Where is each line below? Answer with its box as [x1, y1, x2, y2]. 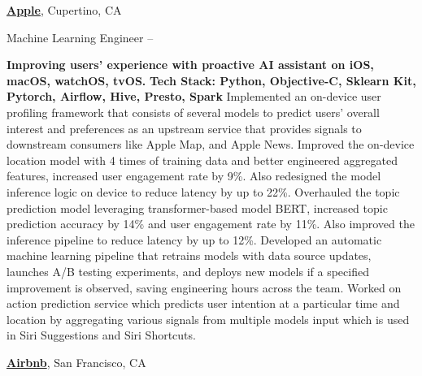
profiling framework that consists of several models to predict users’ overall [7, 103, 380, 120]
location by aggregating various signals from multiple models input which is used [7, 310, 410, 327]
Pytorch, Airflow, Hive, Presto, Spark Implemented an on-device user [7, 88, 381, 105]
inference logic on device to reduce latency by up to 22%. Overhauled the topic [7, 183, 400, 200]
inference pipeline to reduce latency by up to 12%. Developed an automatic [7, 231, 382, 248]
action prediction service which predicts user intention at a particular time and [7, 295, 400, 312]
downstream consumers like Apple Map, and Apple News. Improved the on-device [7, 136, 415, 153]
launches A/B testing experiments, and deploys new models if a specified [7, 262, 369, 279]
